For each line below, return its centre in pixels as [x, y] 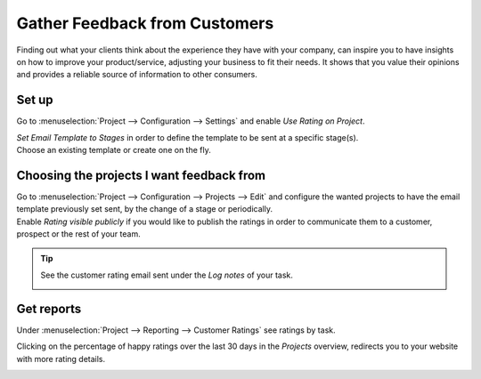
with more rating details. [61, 359]
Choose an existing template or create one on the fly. [114, 150]
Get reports [49, 308]
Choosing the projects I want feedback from [141, 175]
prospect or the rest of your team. [79, 234]
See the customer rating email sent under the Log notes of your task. [167, 275]
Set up [35, 100]
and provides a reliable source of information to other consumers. [137, 75]
